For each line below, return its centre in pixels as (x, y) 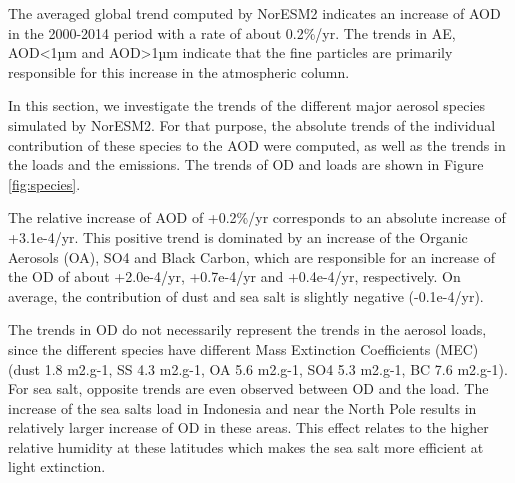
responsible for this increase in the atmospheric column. (179, 71)
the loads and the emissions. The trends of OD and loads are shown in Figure (246, 164)
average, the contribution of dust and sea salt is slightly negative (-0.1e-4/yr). (246, 295)
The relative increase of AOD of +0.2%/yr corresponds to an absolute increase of (257, 217)
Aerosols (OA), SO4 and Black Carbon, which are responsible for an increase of (251, 256)
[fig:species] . (44, 183)
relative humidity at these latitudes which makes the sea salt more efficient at (246, 446)
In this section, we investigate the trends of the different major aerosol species (247, 105)
